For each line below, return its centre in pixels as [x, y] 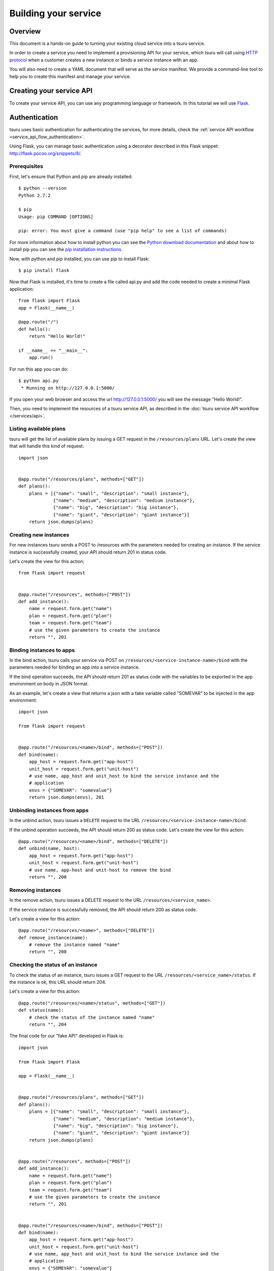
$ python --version [43, 188]
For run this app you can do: [39, 369]
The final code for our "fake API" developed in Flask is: [67, 1036]
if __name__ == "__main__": [53, 350]
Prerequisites [26, 166]
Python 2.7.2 [35, 195]
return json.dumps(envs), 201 [66, 797]
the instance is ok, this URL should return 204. [58, 982]
